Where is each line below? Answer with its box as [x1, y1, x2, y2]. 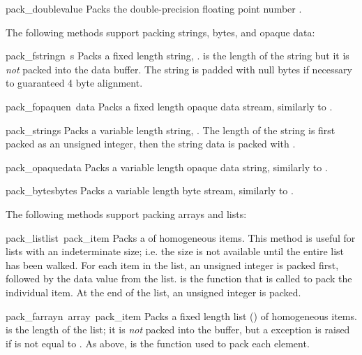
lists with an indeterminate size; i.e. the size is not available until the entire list [6, 244, 345, 259]
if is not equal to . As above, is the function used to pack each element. [6, 335, 310, 350]
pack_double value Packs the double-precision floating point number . [6, 1, 302, 15]
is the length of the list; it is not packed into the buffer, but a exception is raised [6, 322, 350, 337]
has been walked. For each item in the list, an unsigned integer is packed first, [6, 257, 339, 272]
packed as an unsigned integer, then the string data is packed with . [6, 136, 296, 151]
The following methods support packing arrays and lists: [6, 206, 247, 221]
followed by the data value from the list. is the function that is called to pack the [6, 271, 352, 286]
